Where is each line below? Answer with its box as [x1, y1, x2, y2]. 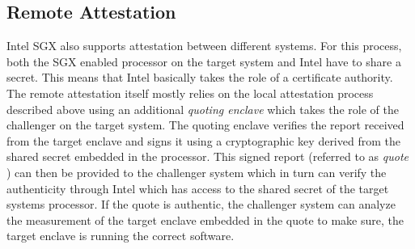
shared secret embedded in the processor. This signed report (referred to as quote [6, 148, 409, 165]
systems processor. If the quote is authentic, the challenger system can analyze [6, 196, 396, 213]
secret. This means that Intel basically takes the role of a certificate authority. [6, 69, 393, 86]
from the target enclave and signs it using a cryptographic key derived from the [6, 132, 400, 149]
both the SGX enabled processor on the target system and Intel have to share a [6, 53, 401, 70]
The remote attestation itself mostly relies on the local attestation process [6, 84, 374, 101]
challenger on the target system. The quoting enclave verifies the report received [6, 116, 404, 133]
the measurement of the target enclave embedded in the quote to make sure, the [6, 211, 404, 228]
